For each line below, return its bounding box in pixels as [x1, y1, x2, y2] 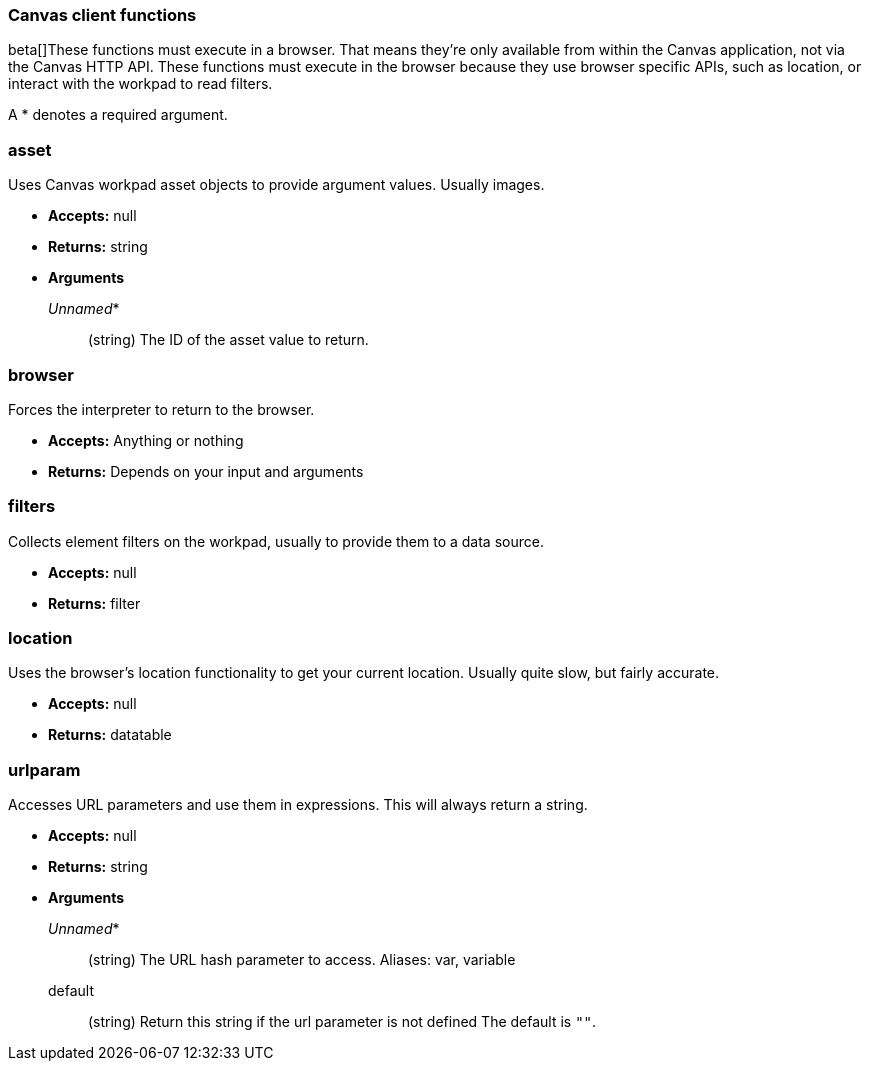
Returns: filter [48, 594, 141, 612]
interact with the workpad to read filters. [8, 75, 273, 93]
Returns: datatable [48, 726, 172, 744]
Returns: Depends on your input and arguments [48, 462, 364, 480]
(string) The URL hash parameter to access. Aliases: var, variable [88, 951, 516, 969]
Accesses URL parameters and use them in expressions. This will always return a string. [8, 796, 588, 814]
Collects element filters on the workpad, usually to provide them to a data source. [8, 532, 544, 550]
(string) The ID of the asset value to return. [88, 331, 369, 349]
